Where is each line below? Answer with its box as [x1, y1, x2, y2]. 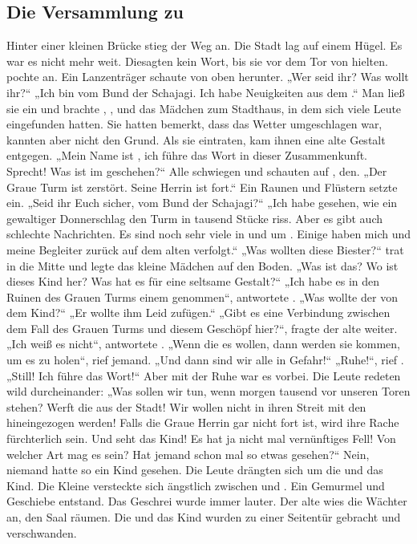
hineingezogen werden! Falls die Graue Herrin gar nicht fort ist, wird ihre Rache [6, 414, 399, 431]
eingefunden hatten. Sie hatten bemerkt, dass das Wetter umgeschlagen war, [6, 116, 383, 132]
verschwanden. [6, 524, 77, 541]
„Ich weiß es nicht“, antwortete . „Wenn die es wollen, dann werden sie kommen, [6, 335, 401, 352]
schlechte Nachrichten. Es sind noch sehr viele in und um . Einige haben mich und [6, 225, 411, 242]
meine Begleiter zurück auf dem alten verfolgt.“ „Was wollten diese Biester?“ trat [6, 241, 404, 258]
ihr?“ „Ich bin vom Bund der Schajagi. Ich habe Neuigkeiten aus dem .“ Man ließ [6, 83, 405, 100]
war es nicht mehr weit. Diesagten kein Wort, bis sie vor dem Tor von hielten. [6, 52, 388, 69]
